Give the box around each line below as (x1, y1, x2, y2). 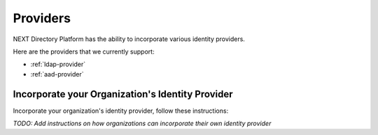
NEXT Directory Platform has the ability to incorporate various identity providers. (13, 35, 245, 43)
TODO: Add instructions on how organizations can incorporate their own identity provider (13, 119, 272, 128)
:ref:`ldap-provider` (30, 60, 86, 69)
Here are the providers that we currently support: (13, 47, 155, 56)
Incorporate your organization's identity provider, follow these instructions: (13, 106, 229, 115)
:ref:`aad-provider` (30, 70, 84, 78)
